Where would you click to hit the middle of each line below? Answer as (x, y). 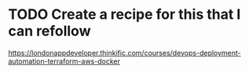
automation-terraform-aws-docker (64, 61)
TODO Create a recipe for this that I (124, 15)
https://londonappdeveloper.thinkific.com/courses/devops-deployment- (124, 53)
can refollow (49, 31)
